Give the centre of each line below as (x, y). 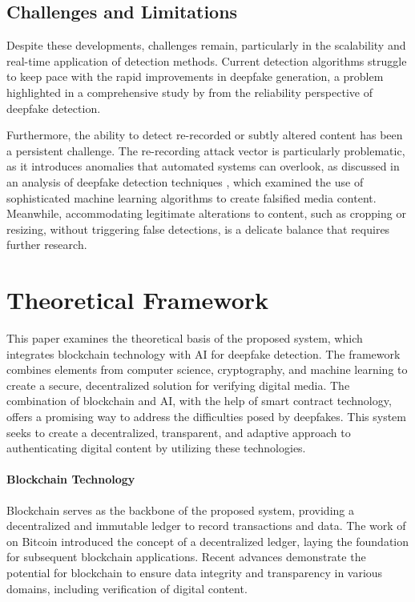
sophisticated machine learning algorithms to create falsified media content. (191, 197)
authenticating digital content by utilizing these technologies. (156, 448)
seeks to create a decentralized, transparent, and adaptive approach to (179, 432)
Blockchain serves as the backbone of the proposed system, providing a (180, 510)
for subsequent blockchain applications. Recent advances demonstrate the (186, 557)
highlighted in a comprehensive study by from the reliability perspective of (189, 92)
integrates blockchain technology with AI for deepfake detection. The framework (203, 353)
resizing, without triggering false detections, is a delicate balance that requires (198, 229)
